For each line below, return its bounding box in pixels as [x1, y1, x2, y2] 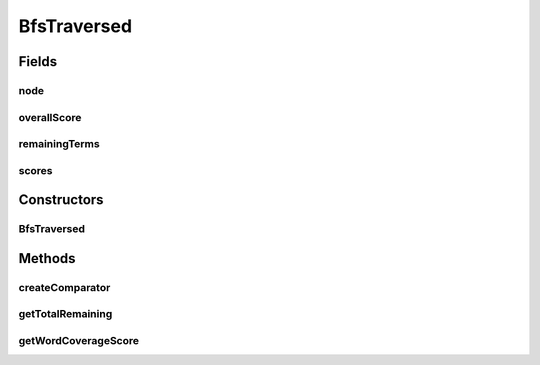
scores [18, 163, 53, 177]
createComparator [18, 280, 111, 294]
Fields [18, 53, 58, 70]
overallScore [18, 110, 82, 124]
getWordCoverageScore [18, 333, 140, 347]
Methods [18, 250, 76, 267]
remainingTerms [18, 137, 100, 151]
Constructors [18, 191, 104, 209]
